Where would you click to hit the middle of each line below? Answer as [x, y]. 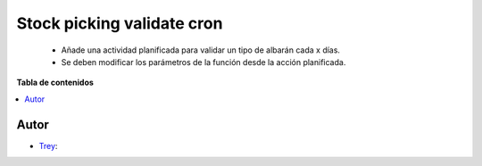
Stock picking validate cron [120, 23]
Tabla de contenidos [55, 83]
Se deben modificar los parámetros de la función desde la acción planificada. [204, 62]
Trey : [48, 145]
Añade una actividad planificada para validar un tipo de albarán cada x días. [201, 50]
